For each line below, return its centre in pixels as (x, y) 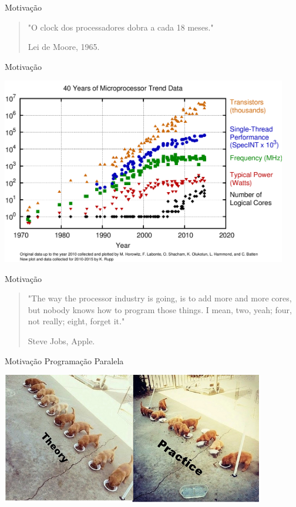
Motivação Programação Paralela (64, 360)
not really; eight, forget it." (76, 321)
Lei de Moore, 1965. (64, 47)
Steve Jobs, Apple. (61, 340)
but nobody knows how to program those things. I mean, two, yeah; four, (160, 309)
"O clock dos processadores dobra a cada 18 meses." (121, 27)
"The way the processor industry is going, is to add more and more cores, (160, 298)
